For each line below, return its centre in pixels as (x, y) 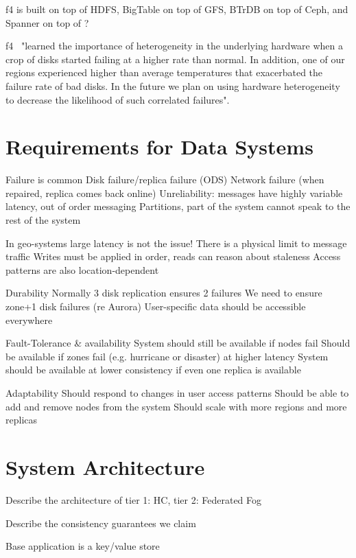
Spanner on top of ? (47, 22)
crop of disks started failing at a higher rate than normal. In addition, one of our (175, 59)
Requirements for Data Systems (159, 147)
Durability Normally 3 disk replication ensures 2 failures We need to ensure (164, 293)
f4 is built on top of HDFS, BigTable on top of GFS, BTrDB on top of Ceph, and (177, 9)
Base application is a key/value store (83, 546)
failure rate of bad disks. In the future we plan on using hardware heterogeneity (173, 85)
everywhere (29, 319)
